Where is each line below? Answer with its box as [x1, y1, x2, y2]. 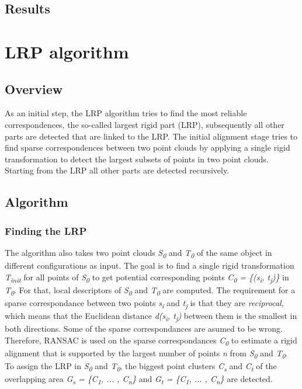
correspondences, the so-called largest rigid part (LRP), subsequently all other [5, 118, 284, 130]
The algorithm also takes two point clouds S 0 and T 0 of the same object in [5, 246, 272, 260]
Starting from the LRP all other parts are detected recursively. [5, 164, 230, 176]
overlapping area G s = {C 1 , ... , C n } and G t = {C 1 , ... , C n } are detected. [5, 373, 273, 386]
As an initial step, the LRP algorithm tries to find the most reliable [5, 107, 247, 119]
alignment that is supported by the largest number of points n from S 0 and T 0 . [5, 346, 288, 360]
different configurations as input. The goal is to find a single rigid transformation [5, 259, 294, 272]
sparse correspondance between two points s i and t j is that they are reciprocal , [5, 296, 284, 310]
